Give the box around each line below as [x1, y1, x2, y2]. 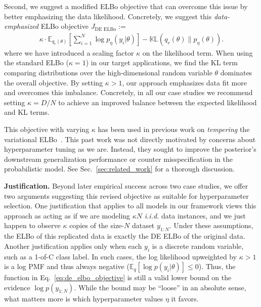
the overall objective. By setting [4, 77, 103, 87]
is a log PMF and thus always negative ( [4, 261, 129, 272]
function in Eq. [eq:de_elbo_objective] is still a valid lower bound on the [4, 272, 232, 283]
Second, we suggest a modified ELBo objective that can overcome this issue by [4, 1, 248, 11]
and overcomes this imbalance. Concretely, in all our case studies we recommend [4, 87, 253, 98]
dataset [132, 220, 155, 231]
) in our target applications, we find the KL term [85, 57, 238, 68]
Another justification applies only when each [4, 240, 142, 251]
